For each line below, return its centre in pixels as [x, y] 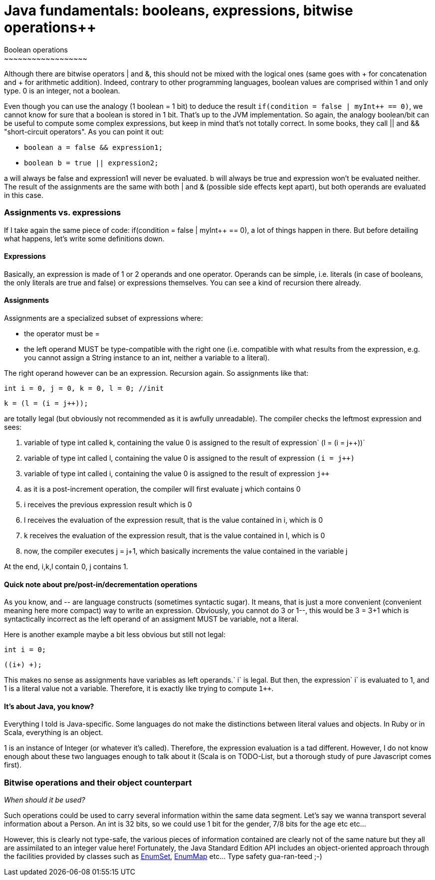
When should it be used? [45, 800]
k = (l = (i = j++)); [46, 403]
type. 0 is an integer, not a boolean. [62, 90]
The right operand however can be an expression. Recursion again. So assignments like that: [156, 373]
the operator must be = [62, 333]
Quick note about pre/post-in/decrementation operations [101, 584]
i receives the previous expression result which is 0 [108, 504]
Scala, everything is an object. [54, 733]
